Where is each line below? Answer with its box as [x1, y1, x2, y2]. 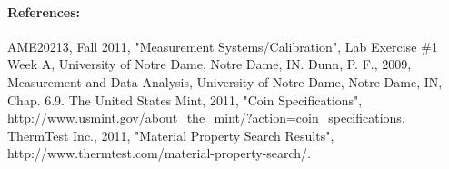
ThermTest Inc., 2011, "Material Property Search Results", [7, 125, 334, 144]
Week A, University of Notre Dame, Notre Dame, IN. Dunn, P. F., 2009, [7, 55, 412, 74]
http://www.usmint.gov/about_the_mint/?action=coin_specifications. [7, 108, 405, 127]
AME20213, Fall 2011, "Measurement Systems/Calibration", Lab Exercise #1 [7, 36, 438, 55]
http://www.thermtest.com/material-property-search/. [7, 144, 312, 163]
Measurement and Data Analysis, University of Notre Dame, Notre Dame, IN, [7, 72, 443, 91]
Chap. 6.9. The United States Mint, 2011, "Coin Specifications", [7, 90, 363, 109]
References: [7, 2, 81, 21]
